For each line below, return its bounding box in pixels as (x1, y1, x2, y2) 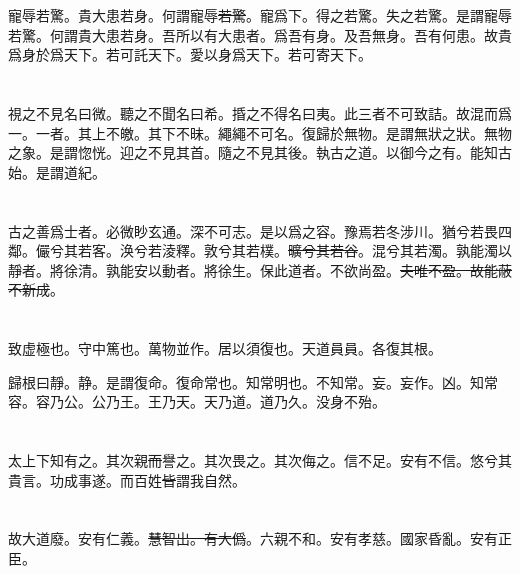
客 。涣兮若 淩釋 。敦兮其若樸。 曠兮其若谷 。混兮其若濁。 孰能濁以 (92, 240, 512, 261)
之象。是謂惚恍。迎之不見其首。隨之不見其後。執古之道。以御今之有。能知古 (8, 142, 512, 163)
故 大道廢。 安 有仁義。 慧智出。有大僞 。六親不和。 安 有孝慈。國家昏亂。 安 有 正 (8, 528, 512, 549)
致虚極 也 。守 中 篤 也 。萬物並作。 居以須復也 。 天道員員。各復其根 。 (8, 338, 442, 359)
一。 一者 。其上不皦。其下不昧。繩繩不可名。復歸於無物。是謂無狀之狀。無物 (8, 122, 512, 143)
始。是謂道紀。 (8, 161, 106, 182)
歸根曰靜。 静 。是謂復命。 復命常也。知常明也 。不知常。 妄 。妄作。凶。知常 (8, 371, 498, 392)
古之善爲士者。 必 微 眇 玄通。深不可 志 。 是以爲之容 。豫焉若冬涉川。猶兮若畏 (8, 220, 498, 241)
